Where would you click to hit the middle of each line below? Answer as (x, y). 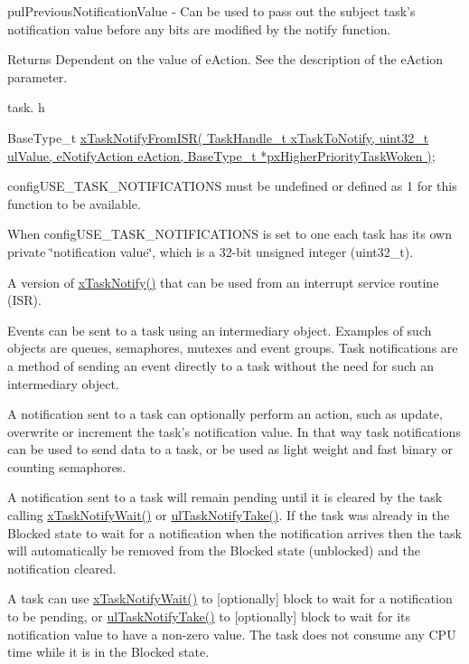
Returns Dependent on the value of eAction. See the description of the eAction (225, 59)
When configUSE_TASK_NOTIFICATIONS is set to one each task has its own (230, 234)
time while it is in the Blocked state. (108, 652)
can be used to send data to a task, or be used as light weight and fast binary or (230, 449)
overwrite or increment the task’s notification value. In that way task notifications (234, 431)
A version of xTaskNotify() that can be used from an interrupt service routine (223, 282)
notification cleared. (62, 568)
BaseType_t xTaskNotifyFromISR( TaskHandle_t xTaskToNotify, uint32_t (218, 137)
